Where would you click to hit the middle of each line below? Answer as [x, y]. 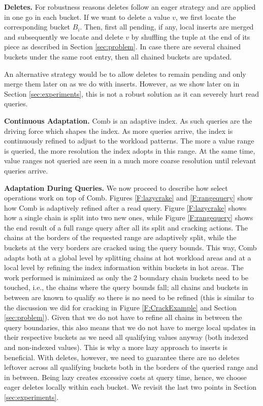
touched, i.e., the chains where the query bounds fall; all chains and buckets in [126, 287]
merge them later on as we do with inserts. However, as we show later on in [122, 84]
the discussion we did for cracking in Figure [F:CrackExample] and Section [120, 307]
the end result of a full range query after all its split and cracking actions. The [126, 227]
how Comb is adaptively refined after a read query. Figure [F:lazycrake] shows [125, 207]
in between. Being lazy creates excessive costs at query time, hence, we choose [125, 377]
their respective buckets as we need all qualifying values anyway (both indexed [126, 337]
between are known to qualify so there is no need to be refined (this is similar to [129, 297]
